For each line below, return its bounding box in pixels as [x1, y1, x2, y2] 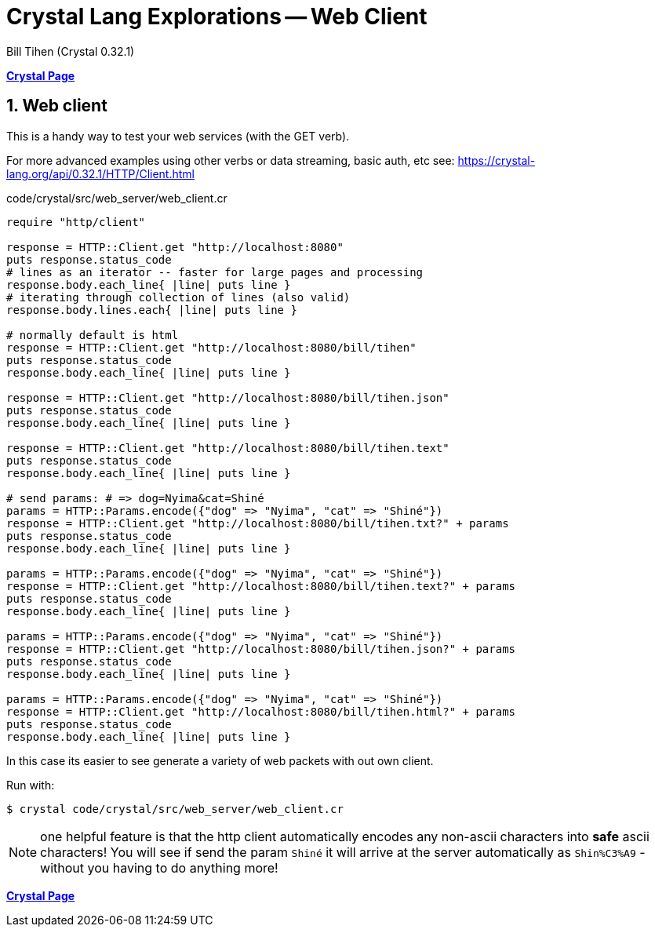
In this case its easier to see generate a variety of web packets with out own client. [6, 753, 434, 767]
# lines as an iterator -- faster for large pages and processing [6, 265, 424, 279]
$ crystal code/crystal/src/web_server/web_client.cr [6, 802, 344, 815]
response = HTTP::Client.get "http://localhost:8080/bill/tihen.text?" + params [6, 579, 516, 592]
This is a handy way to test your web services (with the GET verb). [6, 129, 350, 143]
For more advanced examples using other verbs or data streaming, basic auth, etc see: [6, 153, 455, 167]
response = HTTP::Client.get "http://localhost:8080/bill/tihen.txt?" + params [6, 516, 509, 530]
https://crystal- [457, 153, 536, 167]
